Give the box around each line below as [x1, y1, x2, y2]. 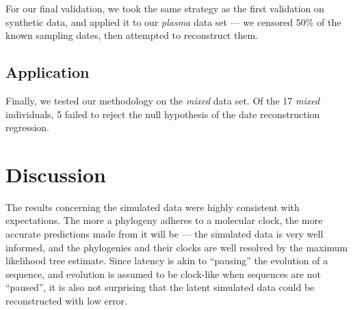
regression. [5, 120, 50, 135]
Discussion [5, 160, 106, 188]
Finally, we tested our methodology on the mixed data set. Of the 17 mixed [5, 93, 320, 107]
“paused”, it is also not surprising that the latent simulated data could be [5, 280, 315, 294]
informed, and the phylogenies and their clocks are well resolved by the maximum [5, 240, 348, 254]
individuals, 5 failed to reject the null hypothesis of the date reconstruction [5, 107, 320, 121]
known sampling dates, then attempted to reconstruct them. [5, 28, 258, 42]
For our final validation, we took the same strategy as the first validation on [5, 1, 324, 15]
